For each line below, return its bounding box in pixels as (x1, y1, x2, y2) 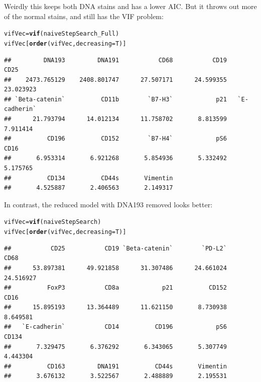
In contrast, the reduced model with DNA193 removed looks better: (4, 199, 213, 209)
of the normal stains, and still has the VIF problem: (4, 11, 164, 21)
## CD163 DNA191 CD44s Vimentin (4, 362, 227, 370)
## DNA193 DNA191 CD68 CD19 (4, 56, 227, 64)
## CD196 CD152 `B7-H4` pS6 (4, 135, 227, 143)
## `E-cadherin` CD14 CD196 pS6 (4, 323, 227, 331)
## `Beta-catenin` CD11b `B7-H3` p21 (4, 95, 227, 103)
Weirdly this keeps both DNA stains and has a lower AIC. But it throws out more (4, 1, 257, 11)
